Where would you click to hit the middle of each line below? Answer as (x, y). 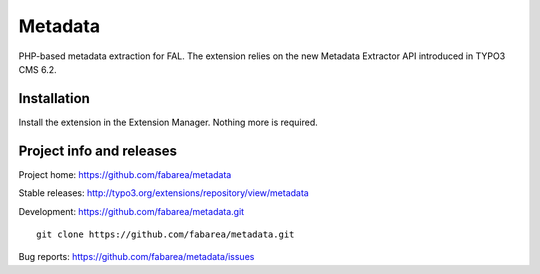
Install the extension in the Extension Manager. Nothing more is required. (168, 122)
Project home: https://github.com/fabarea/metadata (125, 174)
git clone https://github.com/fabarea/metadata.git (165, 234)
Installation (54, 98)
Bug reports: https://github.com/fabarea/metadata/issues (136, 257)
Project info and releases (97, 150)
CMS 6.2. (37, 69)
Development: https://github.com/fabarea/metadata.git (131, 211)
